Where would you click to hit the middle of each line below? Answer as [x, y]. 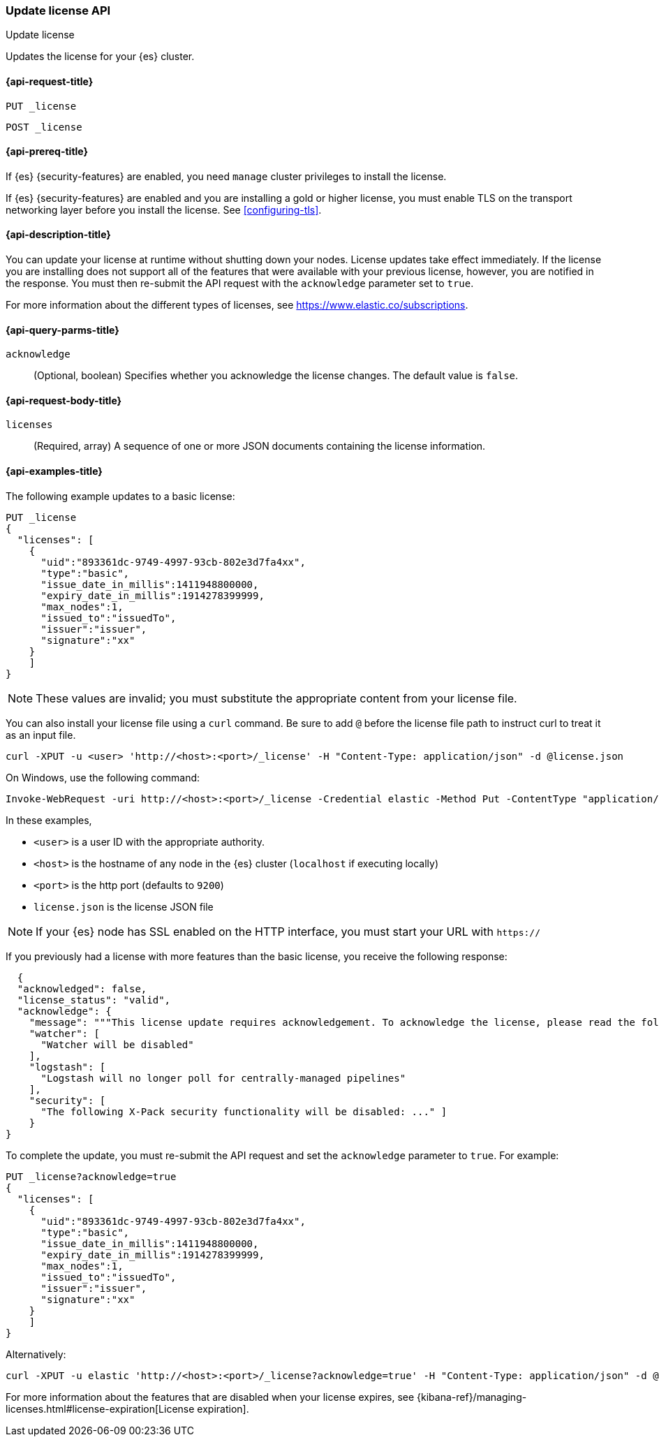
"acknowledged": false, [82, 988]
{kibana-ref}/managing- [472, 1397]
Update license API [58, 10]
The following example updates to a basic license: [120, 496]
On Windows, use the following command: [103, 777]
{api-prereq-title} [47, 152]
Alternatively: [36, 1354]
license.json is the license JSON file [124, 906]
